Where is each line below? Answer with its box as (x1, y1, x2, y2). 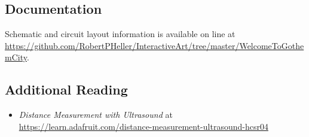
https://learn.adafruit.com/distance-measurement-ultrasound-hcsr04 (19, 120, 268, 132)
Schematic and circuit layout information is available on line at (5, 28, 235, 40)
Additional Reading (5, 80, 128, 99)
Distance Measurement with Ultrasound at (19, 108, 173, 121)
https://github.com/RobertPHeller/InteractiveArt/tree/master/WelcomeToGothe (5, 39, 304, 51)
